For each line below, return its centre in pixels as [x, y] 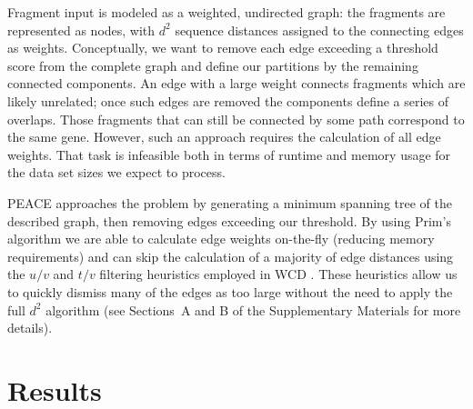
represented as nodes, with [81, 30]
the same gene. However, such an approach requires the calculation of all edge [224, 137]
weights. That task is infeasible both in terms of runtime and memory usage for [229, 154]
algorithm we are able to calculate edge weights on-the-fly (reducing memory [221, 239]
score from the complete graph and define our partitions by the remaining [213, 65]
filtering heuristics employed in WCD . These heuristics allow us [278, 274]
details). [30, 328]
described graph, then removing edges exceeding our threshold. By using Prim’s [229, 220]
